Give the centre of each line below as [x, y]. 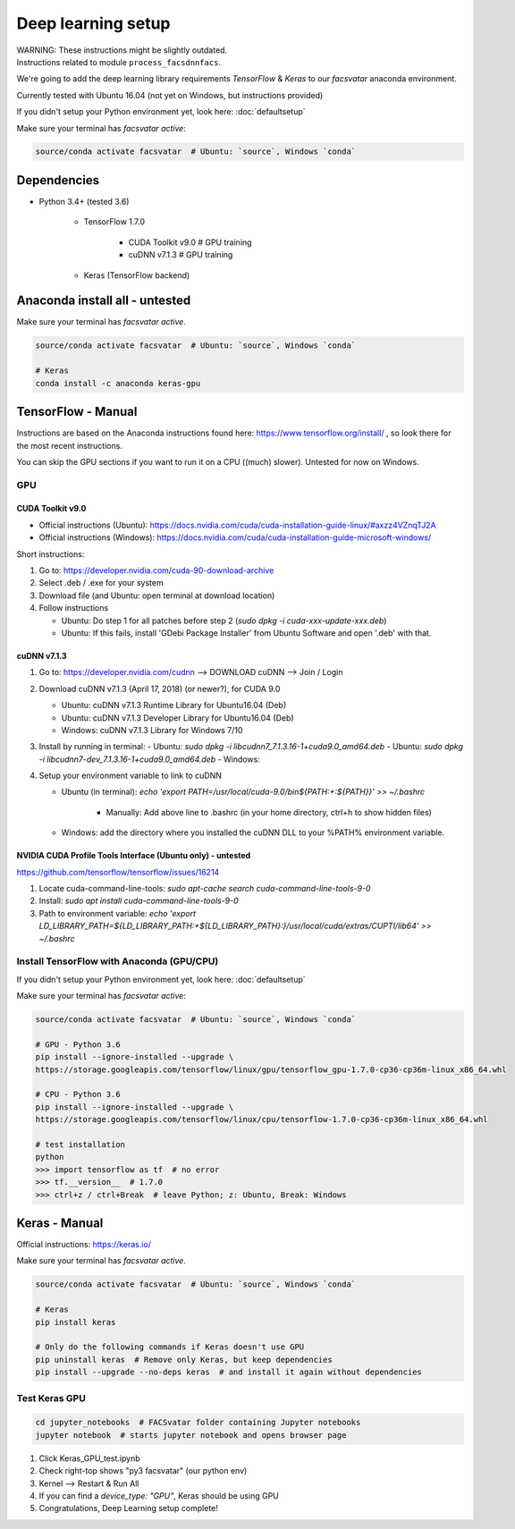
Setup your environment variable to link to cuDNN [131, 776]
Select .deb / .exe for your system [101, 583]
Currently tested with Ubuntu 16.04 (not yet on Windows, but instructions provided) [170, 95]
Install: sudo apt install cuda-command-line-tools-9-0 [139, 901]
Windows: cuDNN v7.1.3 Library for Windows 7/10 [152, 730]
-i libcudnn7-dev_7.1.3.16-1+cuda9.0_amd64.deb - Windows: [150, 759]
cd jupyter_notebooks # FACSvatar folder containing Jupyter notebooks [198, 1423]
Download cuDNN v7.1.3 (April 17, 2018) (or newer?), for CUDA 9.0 [160, 688]
